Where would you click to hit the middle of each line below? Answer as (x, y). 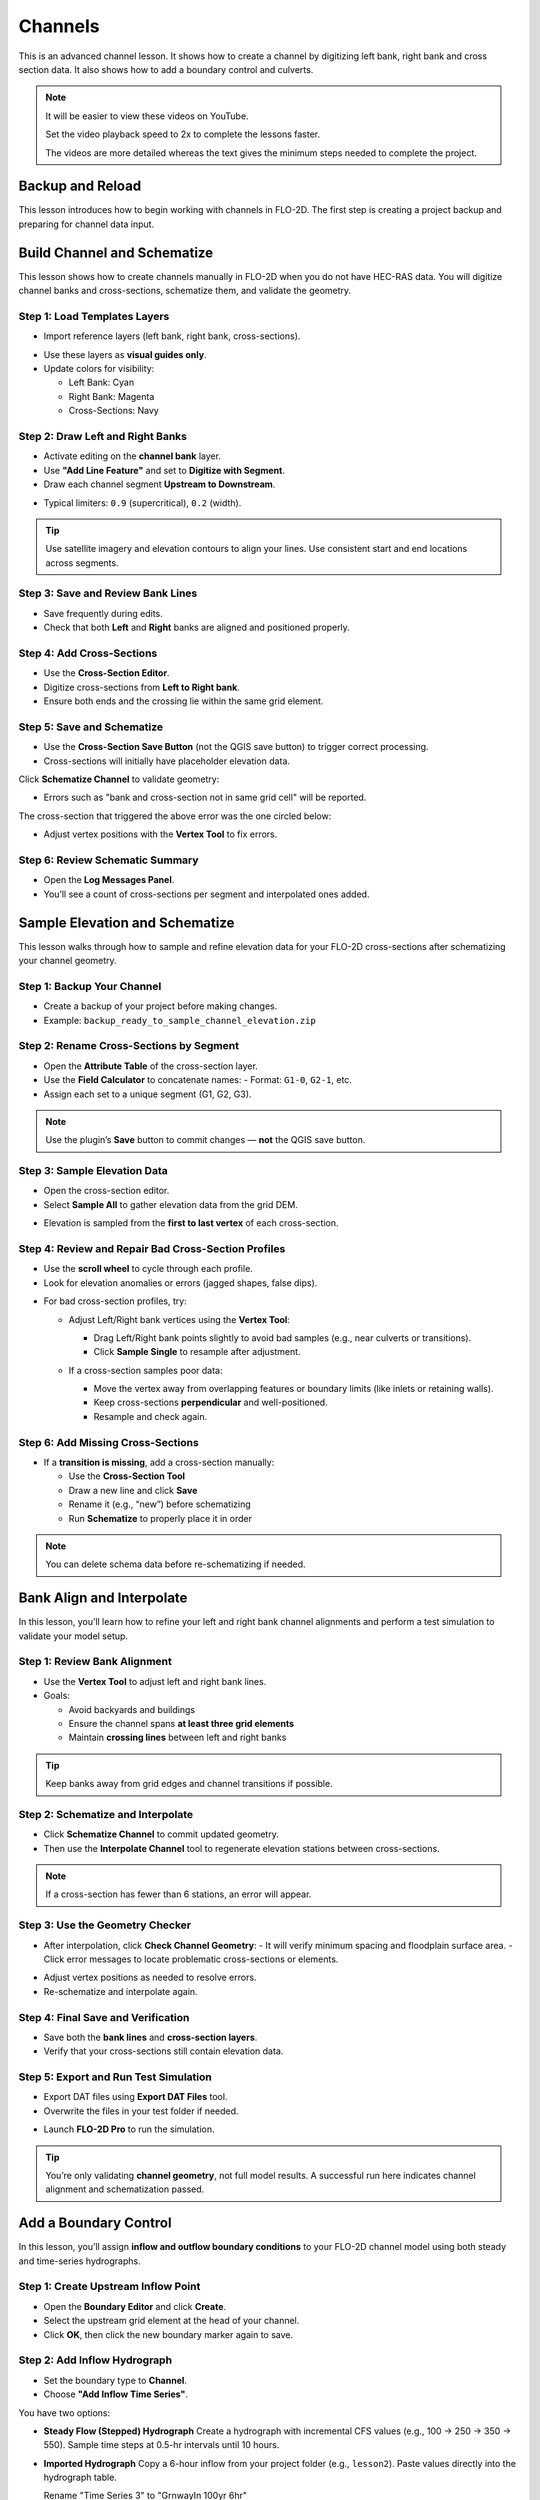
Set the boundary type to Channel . (115, 2380)
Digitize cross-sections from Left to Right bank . (141, 687)
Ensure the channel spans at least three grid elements (181, 1723)
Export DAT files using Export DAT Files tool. (135, 2097)
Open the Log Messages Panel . (109, 880)
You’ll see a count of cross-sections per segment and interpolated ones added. (206, 894)
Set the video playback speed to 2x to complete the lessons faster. (183, 134)
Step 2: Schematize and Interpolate (106, 1814)
